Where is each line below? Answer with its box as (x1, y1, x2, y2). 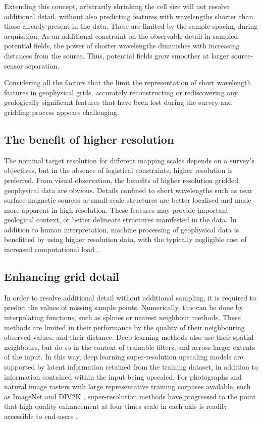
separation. (25, 60, 60, 71)
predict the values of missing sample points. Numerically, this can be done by (4, 302, 243, 313)
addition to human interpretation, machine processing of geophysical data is (4, 224, 239, 234)
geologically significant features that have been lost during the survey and (4, 97, 232, 107)
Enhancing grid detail (4, 269, 120, 284)
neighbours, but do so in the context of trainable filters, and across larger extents (4, 341, 255, 352)
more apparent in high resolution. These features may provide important (4, 204, 229, 215)
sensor (4, 60, 23, 71)
